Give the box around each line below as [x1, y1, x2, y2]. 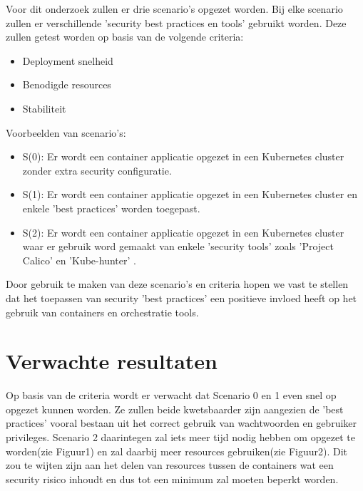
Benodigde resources [22, 77, 111, 92]
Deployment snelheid [22, 53, 113, 68]
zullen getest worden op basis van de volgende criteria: [6, 29, 244, 44]
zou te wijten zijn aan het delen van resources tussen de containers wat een [6, 458, 334, 472]
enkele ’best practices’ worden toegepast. [22, 200, 200, 215]
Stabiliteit [22, 100, 66, 115]
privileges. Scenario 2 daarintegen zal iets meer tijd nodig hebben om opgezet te [6, 430, 355, 444]
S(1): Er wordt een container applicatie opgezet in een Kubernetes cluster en [22, 187, 357, 202]
